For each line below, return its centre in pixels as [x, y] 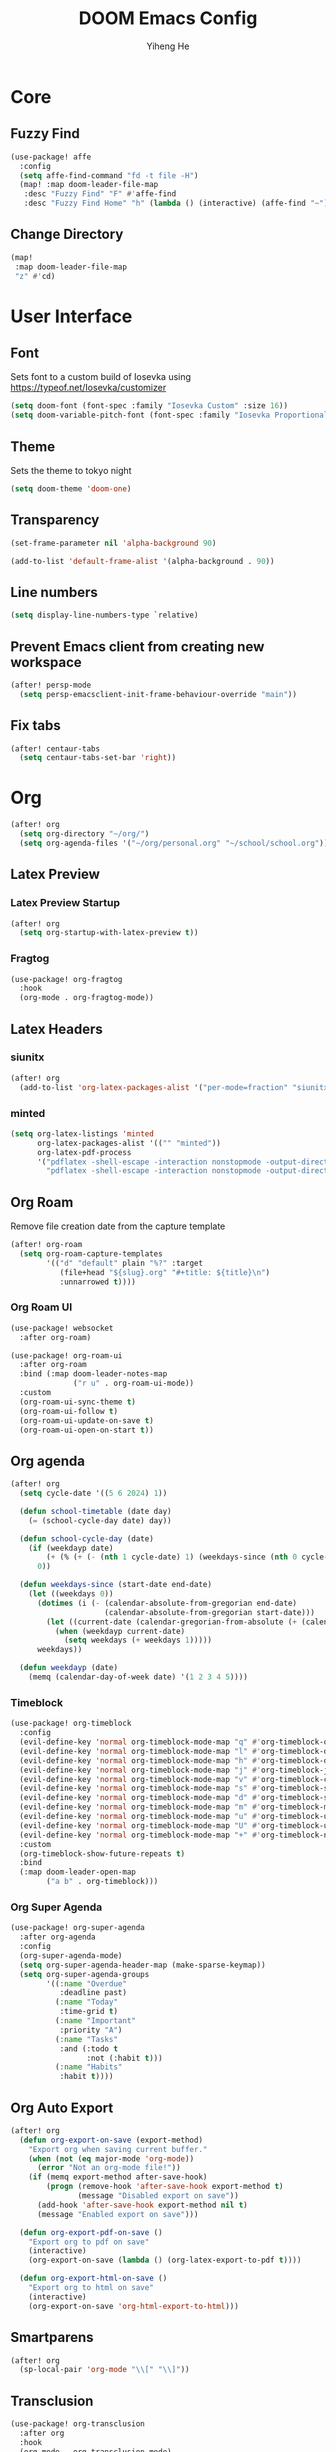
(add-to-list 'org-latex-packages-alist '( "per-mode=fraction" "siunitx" [176, 1087]
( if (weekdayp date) [71, 1548]
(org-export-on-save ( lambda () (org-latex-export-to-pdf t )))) [165, 2260]
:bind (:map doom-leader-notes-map [93, 1374]
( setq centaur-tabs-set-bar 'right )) [98, 758]
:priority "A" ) [91, 2030]
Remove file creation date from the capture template [118, 1226]
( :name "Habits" [88, 2067]
